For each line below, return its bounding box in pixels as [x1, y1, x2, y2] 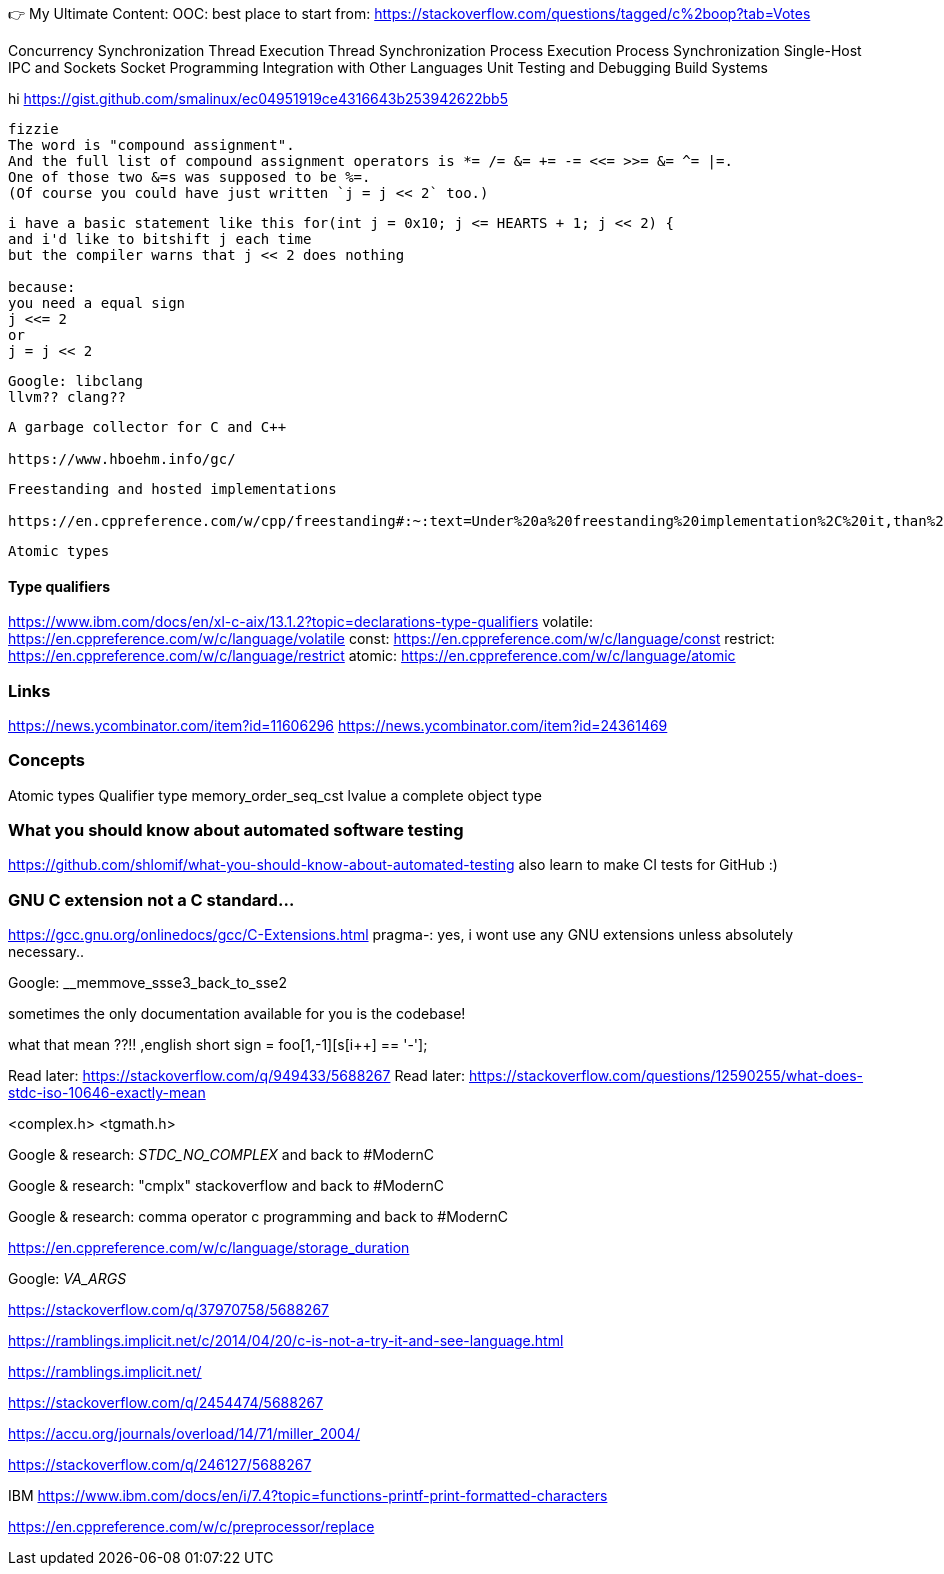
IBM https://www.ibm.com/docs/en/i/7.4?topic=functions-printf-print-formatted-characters [8, 1487, 608, 1505]
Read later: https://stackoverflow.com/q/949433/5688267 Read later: [8, 1067, 466, 1085]
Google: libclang [8, 373, 143, 389]
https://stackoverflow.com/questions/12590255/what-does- [468, 1067, 864, 1085]
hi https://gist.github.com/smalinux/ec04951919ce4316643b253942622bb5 [8, 90, 508, 107]
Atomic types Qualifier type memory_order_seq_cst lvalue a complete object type [8, 786, 543, 804]
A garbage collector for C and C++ [8, 419, 287, 435]
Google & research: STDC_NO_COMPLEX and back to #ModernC [8, 1146, 435, 1164]
